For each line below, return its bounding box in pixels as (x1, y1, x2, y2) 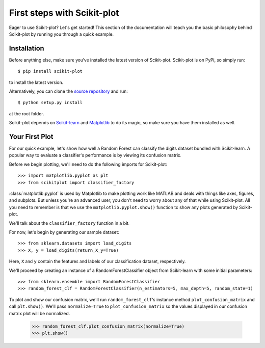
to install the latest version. (9, 79, 64, 85)
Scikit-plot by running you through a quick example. (9, 31, 114, 37)
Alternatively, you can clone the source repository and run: (9, 88, 128, 94)
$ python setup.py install (18, 100, 83, 106)
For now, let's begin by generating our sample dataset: (9, 229, 120, 235)
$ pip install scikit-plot (18, 69, 83, 74)
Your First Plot (9, 133, 53, 141)
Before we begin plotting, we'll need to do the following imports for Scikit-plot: (9, 161, 167, 167)
